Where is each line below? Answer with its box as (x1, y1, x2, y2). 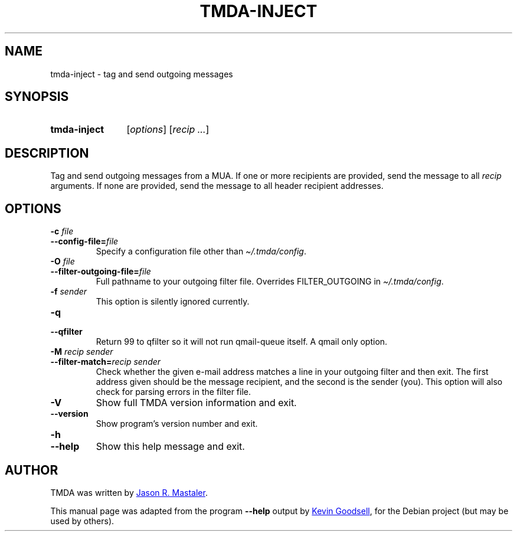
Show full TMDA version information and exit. (96, 397, 297, 409)
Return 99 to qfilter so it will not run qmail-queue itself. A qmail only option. (96, 336, 388, 347)
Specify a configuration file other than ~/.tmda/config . (96, 246, 306, 257)
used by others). (50, 515, 114, 526)
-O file (50, 256, 75, 267)
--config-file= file (50, 236, 119, 247)
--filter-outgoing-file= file (50, 266, 151, 277)
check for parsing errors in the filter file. (96, 387, 251, 397)
